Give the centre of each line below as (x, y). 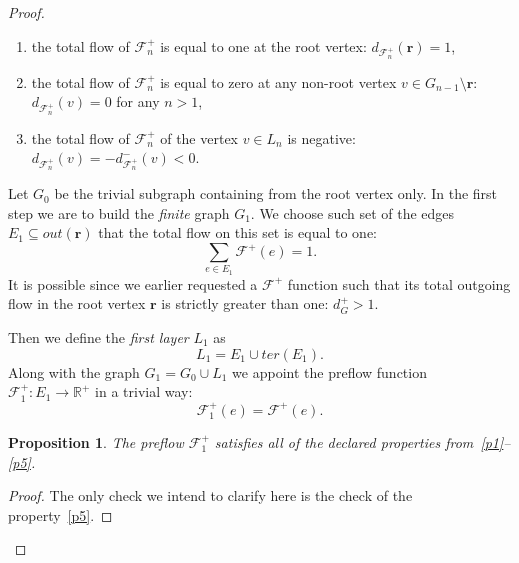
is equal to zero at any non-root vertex (278, 81)
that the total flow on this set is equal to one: (237, 232)
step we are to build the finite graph (119, 212)
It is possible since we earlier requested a (133, 283)
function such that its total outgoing (399, 283)
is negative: (321, 137)
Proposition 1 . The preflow (96, 441)
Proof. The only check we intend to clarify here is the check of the (210, 495)
